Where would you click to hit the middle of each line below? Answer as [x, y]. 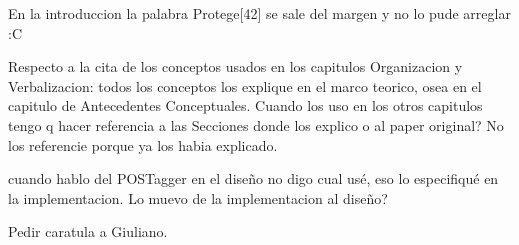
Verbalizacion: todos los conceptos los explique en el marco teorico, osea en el [245, 85]
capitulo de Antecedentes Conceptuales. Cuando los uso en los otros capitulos [245, 105]
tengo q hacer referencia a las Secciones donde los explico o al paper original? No [256, 124]
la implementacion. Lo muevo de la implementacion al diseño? [198, 197]
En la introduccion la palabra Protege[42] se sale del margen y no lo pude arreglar [259, 13]
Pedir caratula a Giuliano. [88, 231]
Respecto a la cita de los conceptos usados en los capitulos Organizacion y [235, 66]
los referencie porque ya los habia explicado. [143, 144]
